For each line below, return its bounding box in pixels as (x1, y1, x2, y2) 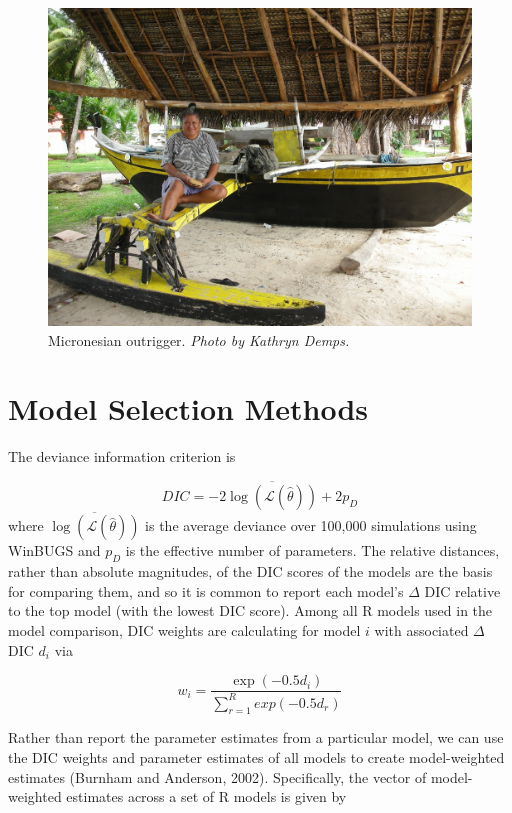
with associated (374, 619, 469, 640)
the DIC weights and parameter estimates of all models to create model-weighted (8, 746, 505, 767)
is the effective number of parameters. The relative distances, (125, 540, 500, 561)
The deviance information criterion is (8, 446, 236, 467)
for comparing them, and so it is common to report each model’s (8, 580, 404, 601)
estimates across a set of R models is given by (66, 786, 347, 807)
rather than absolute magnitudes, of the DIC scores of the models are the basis (8, 561, 493, 582)
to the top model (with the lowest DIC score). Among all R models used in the (8, 600, 493, 621)
